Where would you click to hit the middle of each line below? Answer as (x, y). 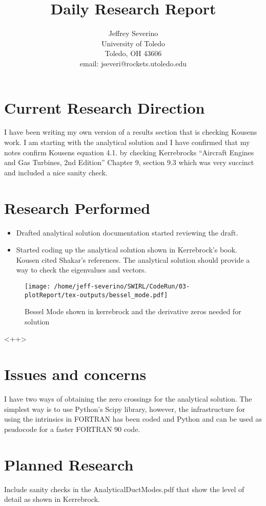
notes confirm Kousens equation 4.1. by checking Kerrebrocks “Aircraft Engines (129, 152)
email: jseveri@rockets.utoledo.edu (133, 63)
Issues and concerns (75, 374)
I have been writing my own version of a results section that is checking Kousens (131, 132)
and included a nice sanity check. (56, 172)
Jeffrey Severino (133, 33)
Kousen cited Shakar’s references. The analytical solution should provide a (133, 259)
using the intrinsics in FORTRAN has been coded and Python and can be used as (133, 419)
